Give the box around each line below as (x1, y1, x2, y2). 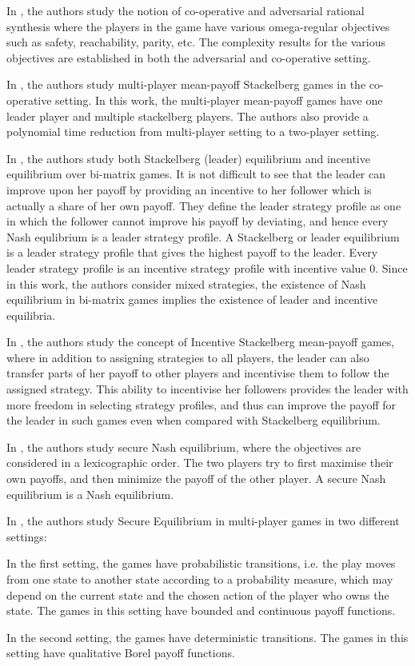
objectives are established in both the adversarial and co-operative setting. (6, 49, 371, 66)
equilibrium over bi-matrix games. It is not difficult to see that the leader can (6, 166, 386, 182)
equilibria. (6, 306, 56, 323)
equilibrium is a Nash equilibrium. (6, 485, 174, 502)
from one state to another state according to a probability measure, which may (6, 571, 393, 587)
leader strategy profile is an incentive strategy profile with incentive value (6, 259, 366, 276)
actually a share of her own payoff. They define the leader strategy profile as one (6, 197, 401, 213)
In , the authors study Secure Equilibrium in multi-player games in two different (6, 512, 400, 529)
